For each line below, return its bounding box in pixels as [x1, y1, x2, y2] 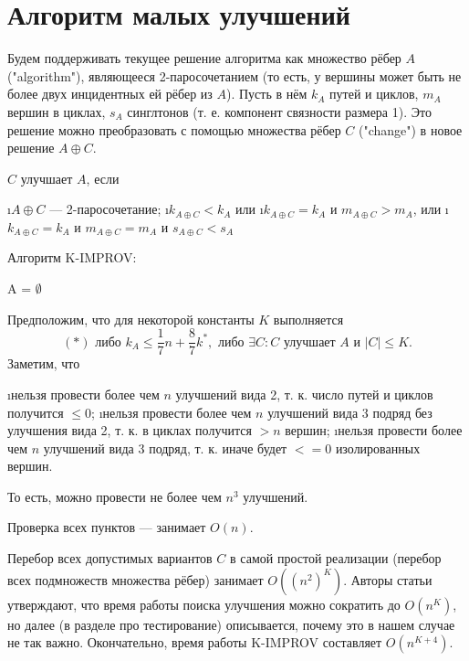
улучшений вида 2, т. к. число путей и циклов [175, 384, 433, 403]
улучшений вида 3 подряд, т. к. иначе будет [43, 438, 287, 457]
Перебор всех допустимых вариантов [7, 549, 213, 568]
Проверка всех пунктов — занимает [7, 517, 206, 537]
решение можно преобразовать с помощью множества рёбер [7, 120, 341, 139]
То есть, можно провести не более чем [7, 486, 222, 506]
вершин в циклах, [7, 101, 106, 121]
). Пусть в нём [226, 84, 307, 103]
